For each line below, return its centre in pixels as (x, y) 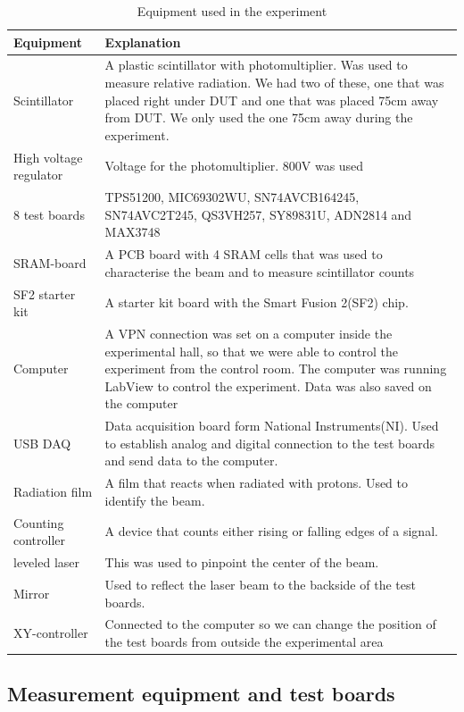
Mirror (32, 593)
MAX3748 (133, 232)
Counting (39, 522)
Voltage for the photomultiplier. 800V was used (234, 166)
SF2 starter (45, 293)
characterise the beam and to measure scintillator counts (260, 271)
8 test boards (49, 214)
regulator (38, 175)
